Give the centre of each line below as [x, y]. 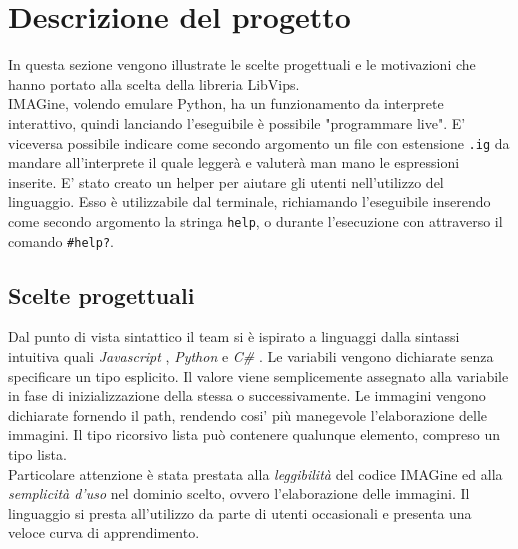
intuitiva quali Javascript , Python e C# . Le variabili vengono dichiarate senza [251, 356]
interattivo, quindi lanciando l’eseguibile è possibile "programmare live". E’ [237, 122]
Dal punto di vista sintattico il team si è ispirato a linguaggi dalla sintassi [234, 336]
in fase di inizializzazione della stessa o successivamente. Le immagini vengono [247, 395]
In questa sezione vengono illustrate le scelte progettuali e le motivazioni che [242, 64]
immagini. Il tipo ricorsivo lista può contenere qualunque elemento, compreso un [254, 434]
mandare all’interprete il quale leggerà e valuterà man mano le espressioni [234, 162]
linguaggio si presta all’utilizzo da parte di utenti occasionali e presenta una [240, 512]
